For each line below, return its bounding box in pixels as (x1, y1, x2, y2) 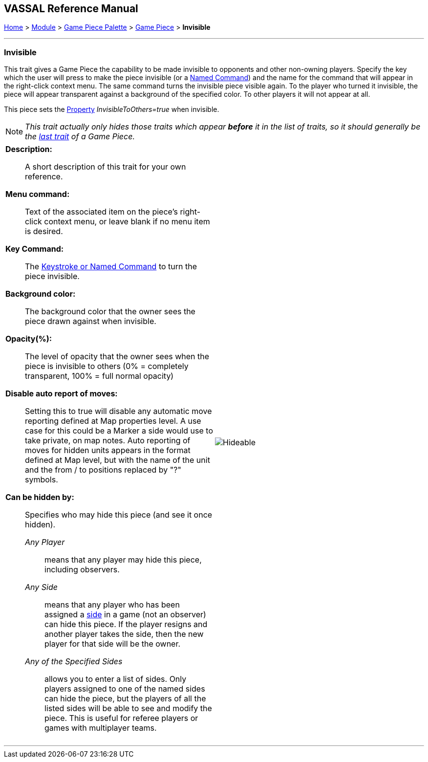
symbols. (25, 475, 58, 485)
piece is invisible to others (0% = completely (25, 361, 189, 371)
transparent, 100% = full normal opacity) (25, 371, 174, 381)
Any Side (25, 582, 58, 592)
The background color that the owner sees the (25, 306, 195, 317)
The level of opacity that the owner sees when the (25, 351, 210, 362)
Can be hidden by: (5, 492, 74, 502)
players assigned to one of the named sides (44, 684, 205, 694)
